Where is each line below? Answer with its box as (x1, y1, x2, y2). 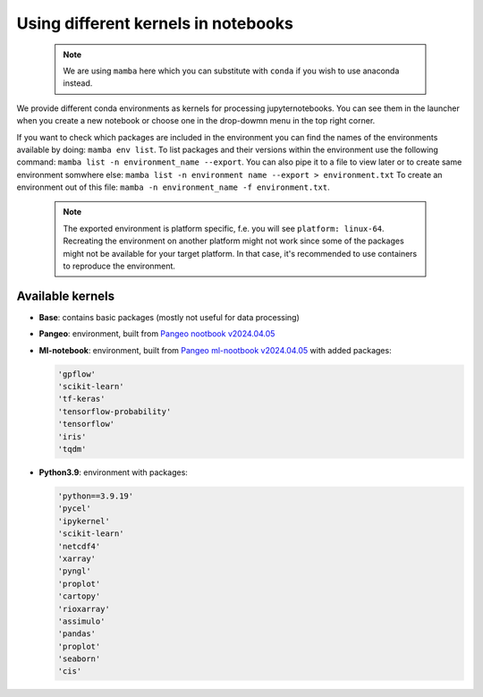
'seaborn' (57, 654, 101, 664)
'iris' (57, 431, 87, 442)
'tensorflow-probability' (57, 406, 172, 416)
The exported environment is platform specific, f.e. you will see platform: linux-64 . (63, 223, 385, 234)
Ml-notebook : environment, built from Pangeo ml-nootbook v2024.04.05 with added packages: (38, 344, 393, 355)
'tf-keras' (57, 394, 106, 404)
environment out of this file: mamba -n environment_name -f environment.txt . (16, 182, 330, 192)
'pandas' (57, 629, 97, 639)
